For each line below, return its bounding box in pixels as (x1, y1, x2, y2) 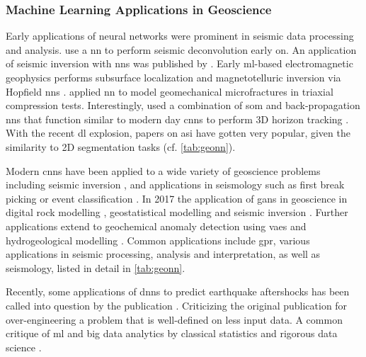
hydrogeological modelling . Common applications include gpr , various (6, 232, 310, 247)
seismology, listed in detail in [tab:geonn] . (6, 260, 185, 275)
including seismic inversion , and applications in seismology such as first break (6, 177, 345, 192)
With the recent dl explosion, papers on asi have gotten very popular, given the (6, 125, 350, 140)
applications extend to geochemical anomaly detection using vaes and (6, 218, 307, 233)
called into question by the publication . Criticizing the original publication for (6, 297, 348, 312)
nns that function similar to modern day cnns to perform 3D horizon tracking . (6, 111, 349, 126)
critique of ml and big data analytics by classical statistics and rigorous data (6, 326, 338, 341)
